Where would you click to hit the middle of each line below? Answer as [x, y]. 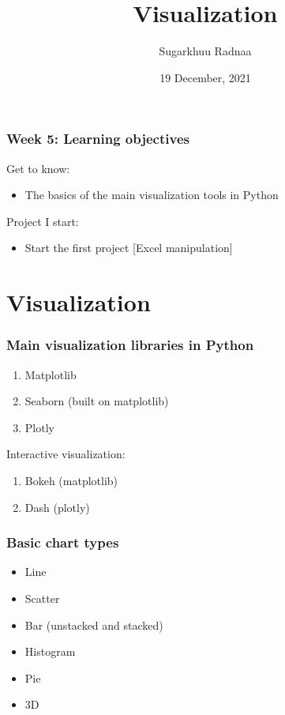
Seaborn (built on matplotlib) [97, 401]
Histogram [50, 651]
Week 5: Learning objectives [98, 139]
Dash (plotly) [57, 507]
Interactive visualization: [66, 454]
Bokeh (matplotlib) [71, 480]
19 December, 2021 [205, 77]
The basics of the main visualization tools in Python [152, 195]
